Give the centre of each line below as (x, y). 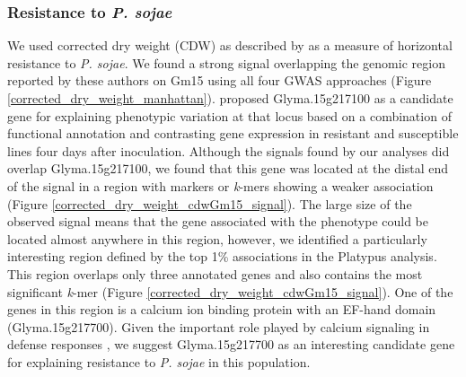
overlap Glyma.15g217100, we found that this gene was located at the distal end (228, 168)
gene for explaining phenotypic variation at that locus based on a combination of (229, 115)
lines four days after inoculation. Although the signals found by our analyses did (229, 150)
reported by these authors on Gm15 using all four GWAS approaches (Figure (220, 80)
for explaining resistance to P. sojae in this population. (159, 361)
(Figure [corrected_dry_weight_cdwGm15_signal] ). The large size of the (210, 203)
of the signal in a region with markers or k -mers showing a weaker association (220, 185)
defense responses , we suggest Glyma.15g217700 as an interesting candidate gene (231, 344)
